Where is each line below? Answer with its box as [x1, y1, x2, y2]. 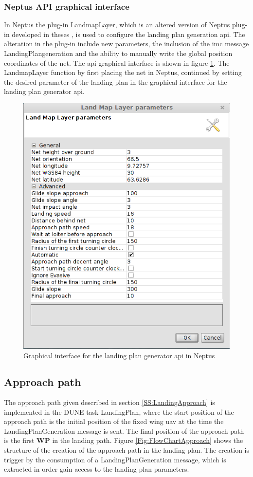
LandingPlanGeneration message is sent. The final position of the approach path [4, 425, 244, 436]
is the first [4, 435, 35, 445]
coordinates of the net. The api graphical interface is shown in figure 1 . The [4, 57, 230, 68]
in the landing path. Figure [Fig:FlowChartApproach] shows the [52, 435, 243, 445]
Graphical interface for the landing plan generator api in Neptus [23, 350, 215, 361]
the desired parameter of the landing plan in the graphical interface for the [4, 76, 227, 87]
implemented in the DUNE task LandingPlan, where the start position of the [4, 406, 234, 417]
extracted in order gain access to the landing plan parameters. [4, 464, 189, 474]
